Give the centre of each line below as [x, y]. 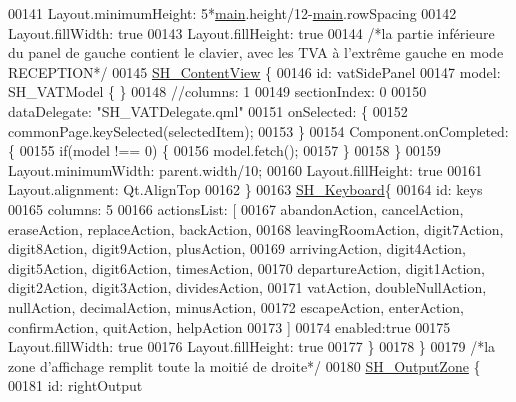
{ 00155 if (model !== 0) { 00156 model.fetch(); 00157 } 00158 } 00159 [224, 150]
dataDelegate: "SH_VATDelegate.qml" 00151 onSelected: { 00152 [208, 110]
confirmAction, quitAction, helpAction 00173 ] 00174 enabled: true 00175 [229, 326]
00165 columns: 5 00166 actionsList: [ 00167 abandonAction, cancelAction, [236, 208]
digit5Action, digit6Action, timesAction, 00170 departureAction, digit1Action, [246, 267]
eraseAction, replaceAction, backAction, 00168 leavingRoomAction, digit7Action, [256, 228]
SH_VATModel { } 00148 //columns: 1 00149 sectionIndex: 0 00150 [217, 91]
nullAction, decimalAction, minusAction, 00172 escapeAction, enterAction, [236, 306]
